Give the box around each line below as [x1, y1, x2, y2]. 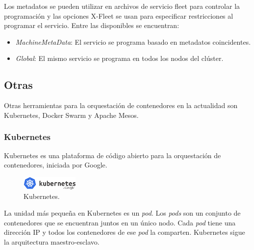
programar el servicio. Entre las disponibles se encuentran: [4, 20, 179, 30]
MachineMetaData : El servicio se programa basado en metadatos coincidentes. [15, 36, 251, 47]
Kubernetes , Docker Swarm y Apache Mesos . [4, 110, 139, 120]
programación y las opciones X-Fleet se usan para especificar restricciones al [4, 10, 233, 21]
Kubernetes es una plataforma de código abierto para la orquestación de [4, 150, 221, 160]
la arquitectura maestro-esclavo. [4, 236, 100, 247]
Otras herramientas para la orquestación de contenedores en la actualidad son [4, 100, 238, 111]
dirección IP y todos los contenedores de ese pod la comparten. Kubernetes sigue [4, 227, 245, 237]
